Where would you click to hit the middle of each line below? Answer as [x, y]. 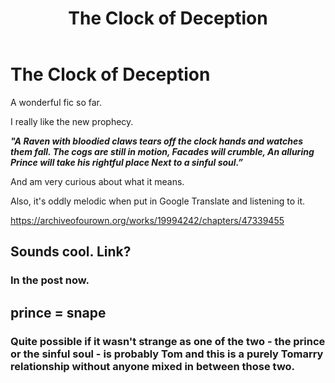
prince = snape [58, 312]
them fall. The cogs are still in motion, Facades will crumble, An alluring [162, 151]
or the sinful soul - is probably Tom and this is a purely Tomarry [167, 354]
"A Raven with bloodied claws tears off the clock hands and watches [157, 141]
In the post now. [50, 280]
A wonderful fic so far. [56, 102]
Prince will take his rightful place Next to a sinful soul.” [127, 162]
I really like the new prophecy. [72, 121]
